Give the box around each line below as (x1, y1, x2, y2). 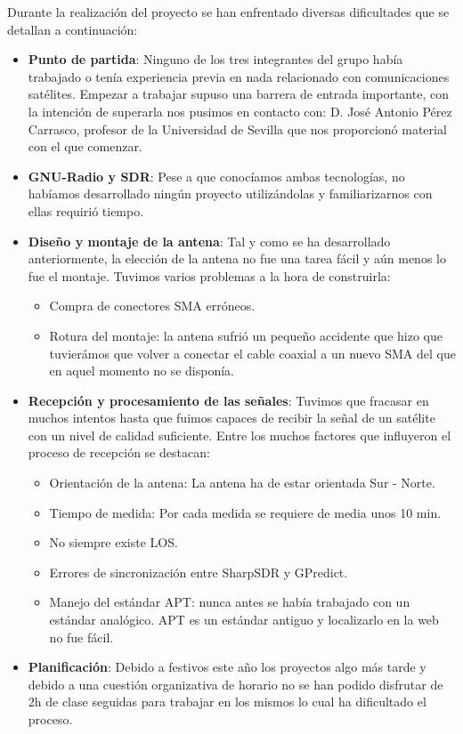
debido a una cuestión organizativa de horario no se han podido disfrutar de (28, 674, 443, 693)
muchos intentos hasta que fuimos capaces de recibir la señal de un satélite (28, 408, 435, 427)
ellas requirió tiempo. (28, 201, 144, 220)
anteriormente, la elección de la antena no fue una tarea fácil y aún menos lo (28, 249, 446, 268)
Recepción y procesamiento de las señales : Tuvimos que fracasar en (28, 391, 429, 409)
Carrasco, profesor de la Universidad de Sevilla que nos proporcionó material (28, 119, 447, 138)
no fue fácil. (49, 627, 114, 646)
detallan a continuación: (7, 20, 138, 38)
